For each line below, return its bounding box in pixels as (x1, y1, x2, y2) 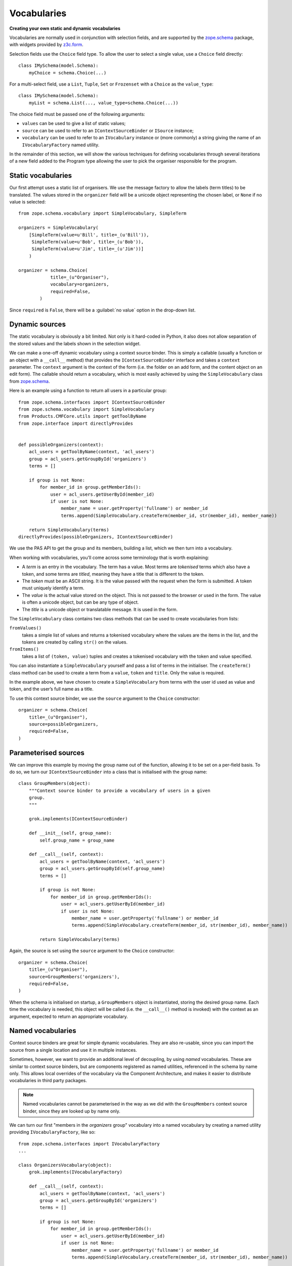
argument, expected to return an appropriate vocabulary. (9, 1013, 129, 1019)
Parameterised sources (9, 748, 85, 757)
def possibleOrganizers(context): (18, 442, 104, 448)
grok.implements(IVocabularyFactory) (28, 1169, 122, 1175)
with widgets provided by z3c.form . (9, 42, 84, 48)
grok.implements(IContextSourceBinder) (28, 816, 128, 822)
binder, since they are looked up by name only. (23, 1108, 121, 1114)
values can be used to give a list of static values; (22, 121, 126, 127)
